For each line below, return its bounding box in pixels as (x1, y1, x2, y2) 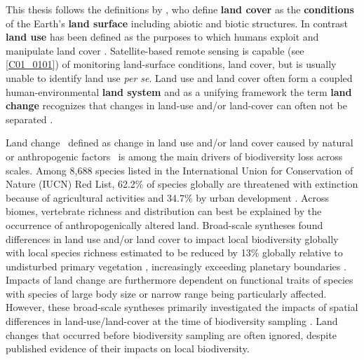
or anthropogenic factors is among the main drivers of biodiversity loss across (6, 148, 343, 163)
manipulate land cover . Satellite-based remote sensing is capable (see (6, 43, 304, 57)
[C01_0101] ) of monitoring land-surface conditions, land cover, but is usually (6, 57, 337, 71)
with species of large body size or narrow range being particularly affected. (6, 286, 327, 300)
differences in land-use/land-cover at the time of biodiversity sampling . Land (6, 314, 338, 328)
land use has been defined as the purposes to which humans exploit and (6, 29, 319, 44)
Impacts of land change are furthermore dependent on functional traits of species (6, 272, 353, 287)
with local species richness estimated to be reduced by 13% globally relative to (6, 245, 343, 260)
